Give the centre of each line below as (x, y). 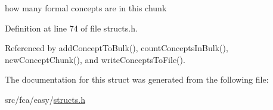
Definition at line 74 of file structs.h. (71, 28)
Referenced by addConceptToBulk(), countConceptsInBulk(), (117, 48)
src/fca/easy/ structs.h (45, 99)
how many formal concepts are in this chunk (86, 8)
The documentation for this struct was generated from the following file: (137, 79)
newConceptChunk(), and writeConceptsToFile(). (95, 59)
